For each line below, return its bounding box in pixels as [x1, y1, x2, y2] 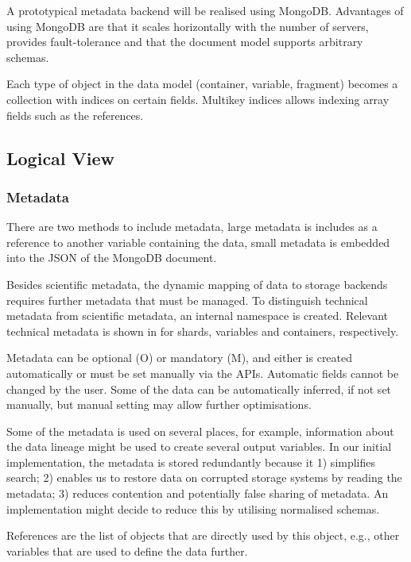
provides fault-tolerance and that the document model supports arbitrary [6, 33, 363, 50]
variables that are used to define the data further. [6, 542, 248, 559]
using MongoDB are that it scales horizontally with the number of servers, [6, 17, 369, 34]
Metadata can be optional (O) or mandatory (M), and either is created [6, 349, 353, 366]
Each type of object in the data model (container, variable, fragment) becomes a [6, 75, 398, 92]
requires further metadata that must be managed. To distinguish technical [6, 291, 368, 308]
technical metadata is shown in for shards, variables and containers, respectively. [6, 322, 399, 339]
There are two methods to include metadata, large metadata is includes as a [6, 218, 378, 235]
